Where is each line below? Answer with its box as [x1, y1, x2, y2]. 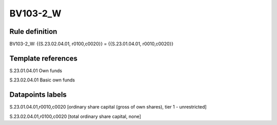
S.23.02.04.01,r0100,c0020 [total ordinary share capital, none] [9, 113, 141, 119]
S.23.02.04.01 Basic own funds [9, 77, 75, 83]
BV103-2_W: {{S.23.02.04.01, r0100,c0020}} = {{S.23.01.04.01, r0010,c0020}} [9, 41, 174, 47]
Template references [9, 54, 78, 62]
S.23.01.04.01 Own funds [9, 67, 63, 74]
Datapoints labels [9, 90, 67, 99]
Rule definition [9, 27, 57, 36]
